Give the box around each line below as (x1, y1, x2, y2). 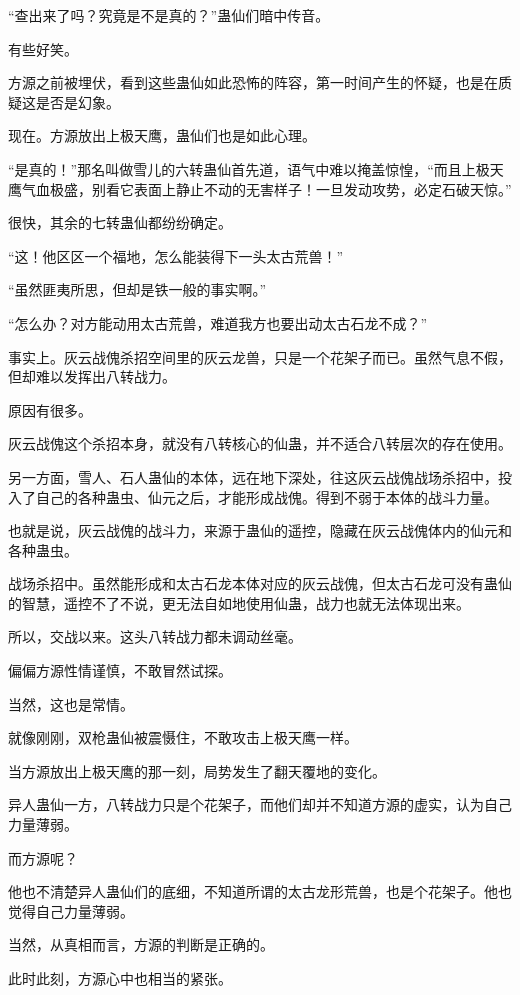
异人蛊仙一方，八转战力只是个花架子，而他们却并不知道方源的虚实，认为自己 (8, 794, 512, 815)
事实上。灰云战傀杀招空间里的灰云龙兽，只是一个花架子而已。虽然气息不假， (8, 346, 512, 367)
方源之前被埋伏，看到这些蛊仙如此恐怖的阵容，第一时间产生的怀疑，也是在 (8, 72, 498, 93)
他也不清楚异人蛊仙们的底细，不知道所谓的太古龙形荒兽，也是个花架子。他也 (8, 881, 512, 902)
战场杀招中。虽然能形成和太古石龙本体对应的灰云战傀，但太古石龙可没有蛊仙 (8, 573, 512, 594)
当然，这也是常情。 (8, 693, 134, 714)
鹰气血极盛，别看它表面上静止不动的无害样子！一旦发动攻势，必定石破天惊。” (8, 178, 512, 199)
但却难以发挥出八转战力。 (8, 366, 176, 387)
